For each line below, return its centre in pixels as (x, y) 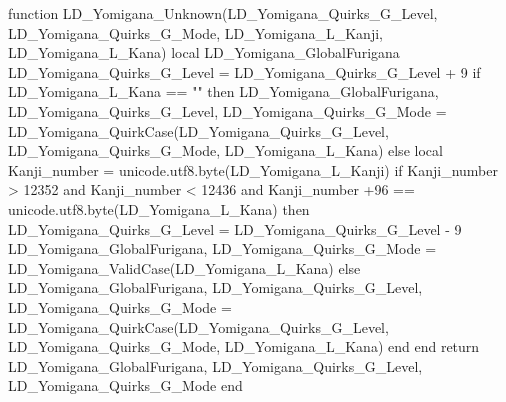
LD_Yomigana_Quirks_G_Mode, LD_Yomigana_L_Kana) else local (225, 150)
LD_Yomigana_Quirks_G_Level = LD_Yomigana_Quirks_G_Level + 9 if (244, 71)
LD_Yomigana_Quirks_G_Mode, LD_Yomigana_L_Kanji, (195, 32)
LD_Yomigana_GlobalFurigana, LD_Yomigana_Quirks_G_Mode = (222, 248)
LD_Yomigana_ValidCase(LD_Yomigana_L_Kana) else (184, 267)
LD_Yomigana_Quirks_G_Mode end (125, 385)
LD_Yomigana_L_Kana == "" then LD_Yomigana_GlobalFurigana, (223, 91)
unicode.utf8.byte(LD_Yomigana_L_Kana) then (159, 208)
